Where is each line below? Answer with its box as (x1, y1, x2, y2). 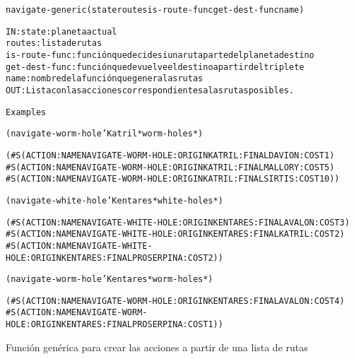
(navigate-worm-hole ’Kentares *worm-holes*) (6, 274, 213, 285)
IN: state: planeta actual (6, 26, 117, 37)
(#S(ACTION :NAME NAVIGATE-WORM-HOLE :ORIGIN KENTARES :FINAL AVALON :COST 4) (6, 295, 345, 306)
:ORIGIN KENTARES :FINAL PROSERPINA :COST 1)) (25, 319, 223, 330)
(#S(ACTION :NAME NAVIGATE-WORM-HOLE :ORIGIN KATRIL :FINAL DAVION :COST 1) (6, 150, 335, 160)
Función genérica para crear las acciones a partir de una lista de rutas (6, 339, 308, 354)
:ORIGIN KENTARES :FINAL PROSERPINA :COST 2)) (25, 252, 223, 263)
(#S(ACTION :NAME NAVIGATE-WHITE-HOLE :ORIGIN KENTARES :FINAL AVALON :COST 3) (6, 217, 350, 228)
